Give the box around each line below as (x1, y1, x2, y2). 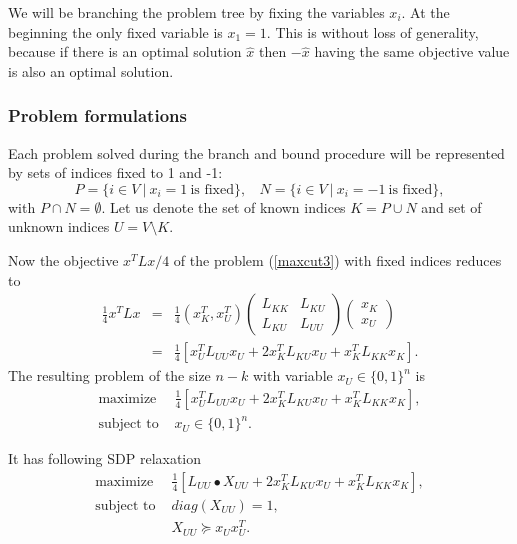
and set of (421, 196, 482, 217)
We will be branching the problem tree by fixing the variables (8, 2, 385, 22)
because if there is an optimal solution (8, 41, 242, 62)
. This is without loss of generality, (266, 21, 479, 42)
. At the (401, 2, 450, 22)
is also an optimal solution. (8, 60, 174, 81)
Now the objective (8, 249, 119, 270)
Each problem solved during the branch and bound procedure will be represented (8, 142, 505, 163)
